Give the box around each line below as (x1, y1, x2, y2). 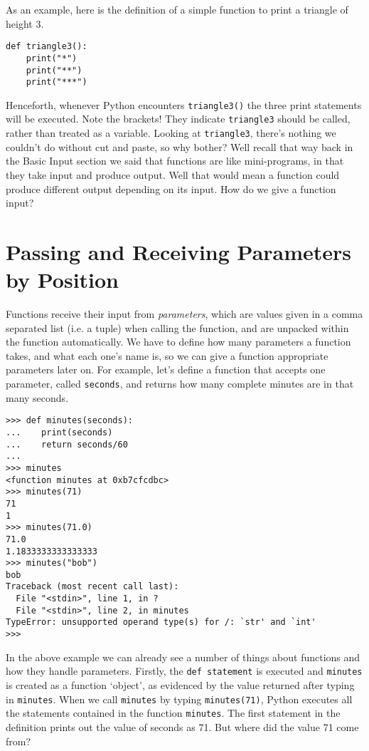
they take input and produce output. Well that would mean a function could (6, 167, 340, 182)
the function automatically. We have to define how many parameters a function (6, 334, 351, 349)
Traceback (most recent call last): (6, 581, 179, 592)
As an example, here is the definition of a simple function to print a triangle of (6, 2, 348, 16)
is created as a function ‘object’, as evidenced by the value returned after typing (6, 678, 355, 692)
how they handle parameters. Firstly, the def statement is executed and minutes (6, 663, 363, 678)
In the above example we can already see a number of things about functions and (6, 649, 360, 664)
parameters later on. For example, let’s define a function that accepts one (6, 362, 326, 377)
